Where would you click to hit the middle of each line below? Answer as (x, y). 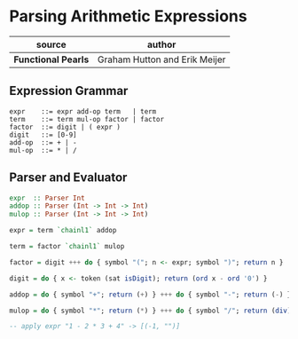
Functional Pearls (51, 59)
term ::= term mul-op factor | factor (87, 119)
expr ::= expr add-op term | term (83, 111)
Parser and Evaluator (68, 178)
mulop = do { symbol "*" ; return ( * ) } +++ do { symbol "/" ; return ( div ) (150, 311)
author (162, 44)
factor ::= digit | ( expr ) (65, 127)
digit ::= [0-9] (43, 135)
